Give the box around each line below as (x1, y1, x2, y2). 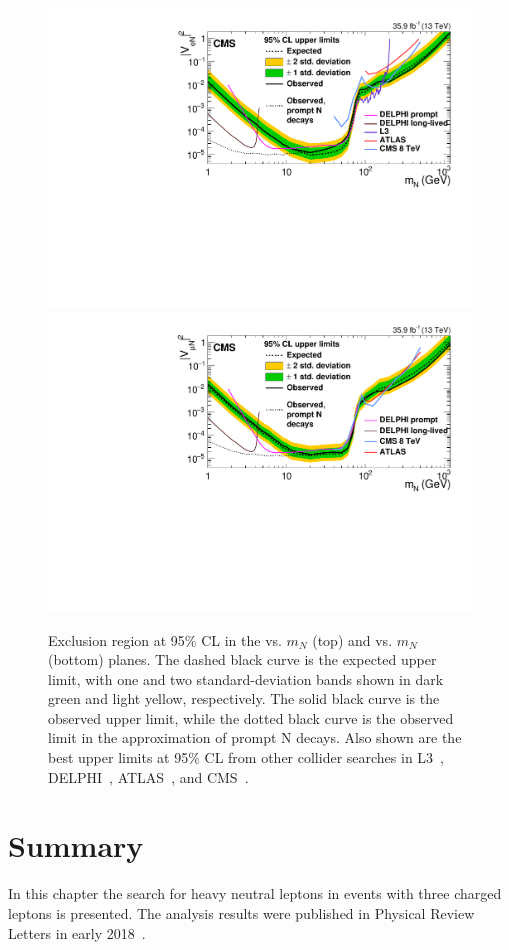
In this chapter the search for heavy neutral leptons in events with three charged (8, 883, 502, 904)
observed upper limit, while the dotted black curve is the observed (48, 707, 454, 728)
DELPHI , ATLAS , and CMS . (48, 766, 249, 787)
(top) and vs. (312, 629, 393, 650)
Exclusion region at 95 (48, 629, 185, 650)
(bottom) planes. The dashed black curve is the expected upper (48, 649, 437, 670)
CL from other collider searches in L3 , (204, 747, 445, 768)
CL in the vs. (201, 629, 282, 650)
